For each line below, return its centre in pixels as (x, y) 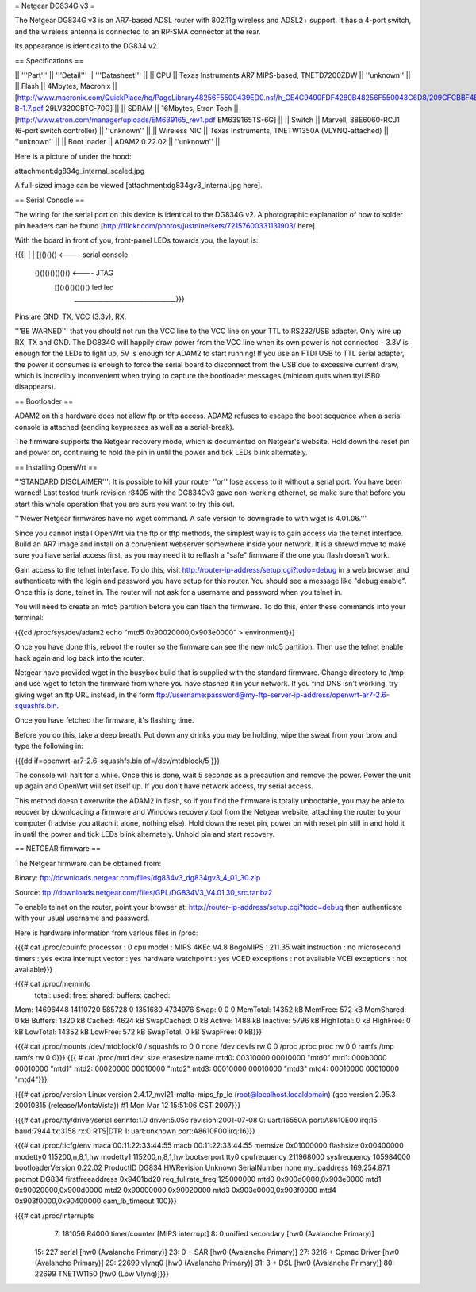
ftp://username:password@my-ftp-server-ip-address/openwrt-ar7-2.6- (273, 695)
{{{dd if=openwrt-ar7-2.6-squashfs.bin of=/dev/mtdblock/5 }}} (117, 761)
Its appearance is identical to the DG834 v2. (86, 46)
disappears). (35, 387)
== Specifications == (49, 60)
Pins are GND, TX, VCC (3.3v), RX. (71, 316)
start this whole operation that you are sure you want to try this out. (125, 504)
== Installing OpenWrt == (56, 467)
